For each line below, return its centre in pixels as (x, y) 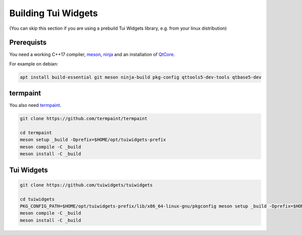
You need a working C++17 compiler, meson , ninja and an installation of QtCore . (92, 54)
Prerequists (28, 43)
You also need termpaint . (35, 105)
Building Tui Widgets (54, 13)
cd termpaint (36, 133)
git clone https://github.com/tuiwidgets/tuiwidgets (86, 185)
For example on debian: (34, 64)
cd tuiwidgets (37, 199)
